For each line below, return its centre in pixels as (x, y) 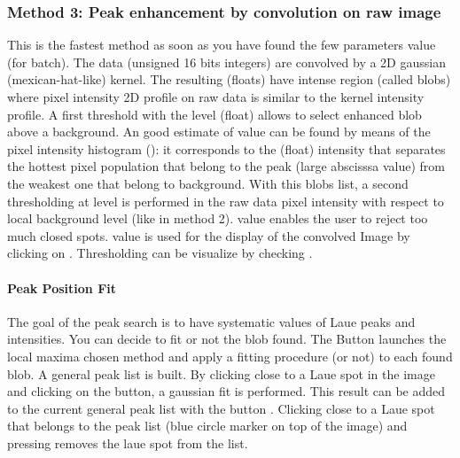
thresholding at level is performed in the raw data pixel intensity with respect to (226, 201)
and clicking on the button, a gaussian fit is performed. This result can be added (226, 391)
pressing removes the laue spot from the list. (128, 442)
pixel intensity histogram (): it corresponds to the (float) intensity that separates (226, 148)
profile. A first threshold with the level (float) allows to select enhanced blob (214, 114)
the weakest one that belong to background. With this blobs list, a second (208, 183)
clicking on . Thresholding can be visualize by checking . (160, 253)
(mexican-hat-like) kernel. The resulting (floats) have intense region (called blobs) (229, 79)
